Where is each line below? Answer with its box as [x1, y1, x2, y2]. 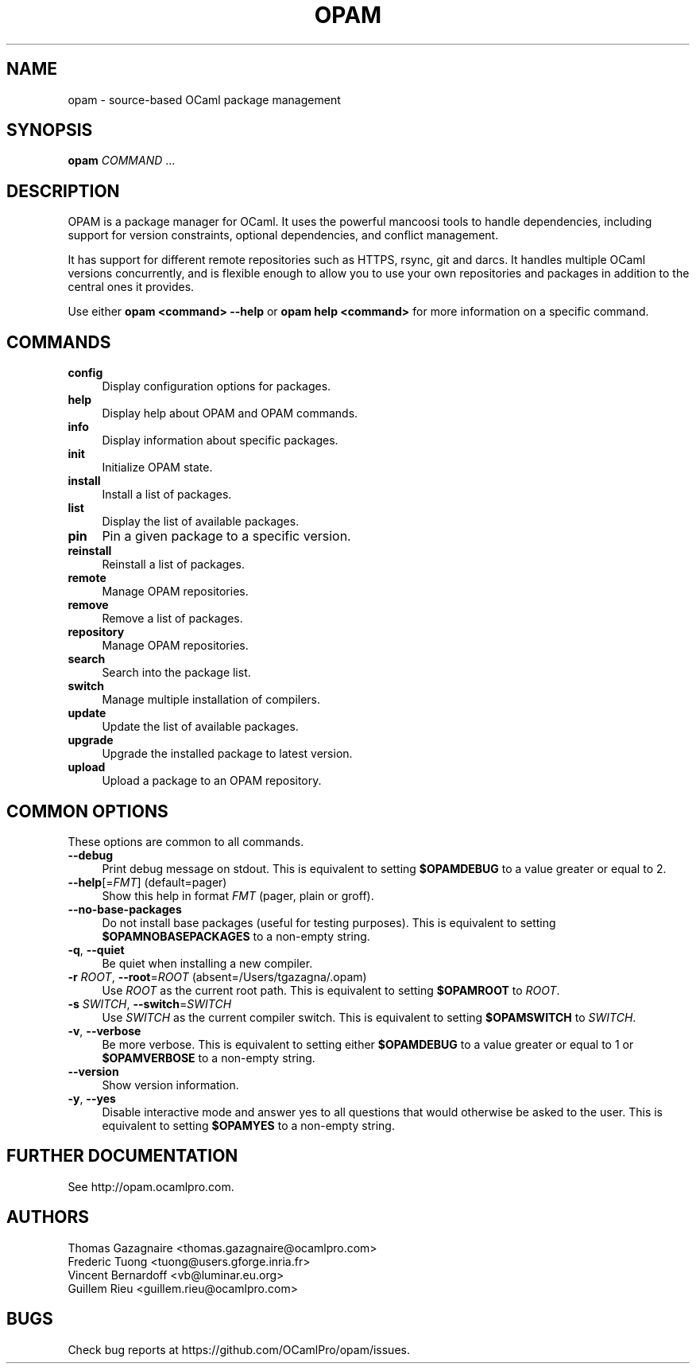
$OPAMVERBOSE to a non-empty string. [102, 1050, 315, 1065]
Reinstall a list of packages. [102, 557, 245, 572]
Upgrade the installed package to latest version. [102, 747, 353, 761]
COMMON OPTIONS [6, 801, 168, 821]
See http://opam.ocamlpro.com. [68, 1179, 234, 1193]
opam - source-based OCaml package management [68, 92, 341, 107]
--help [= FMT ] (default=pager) [68, 875, 227, 889]
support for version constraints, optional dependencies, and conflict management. [68, 228, 499, 243]
